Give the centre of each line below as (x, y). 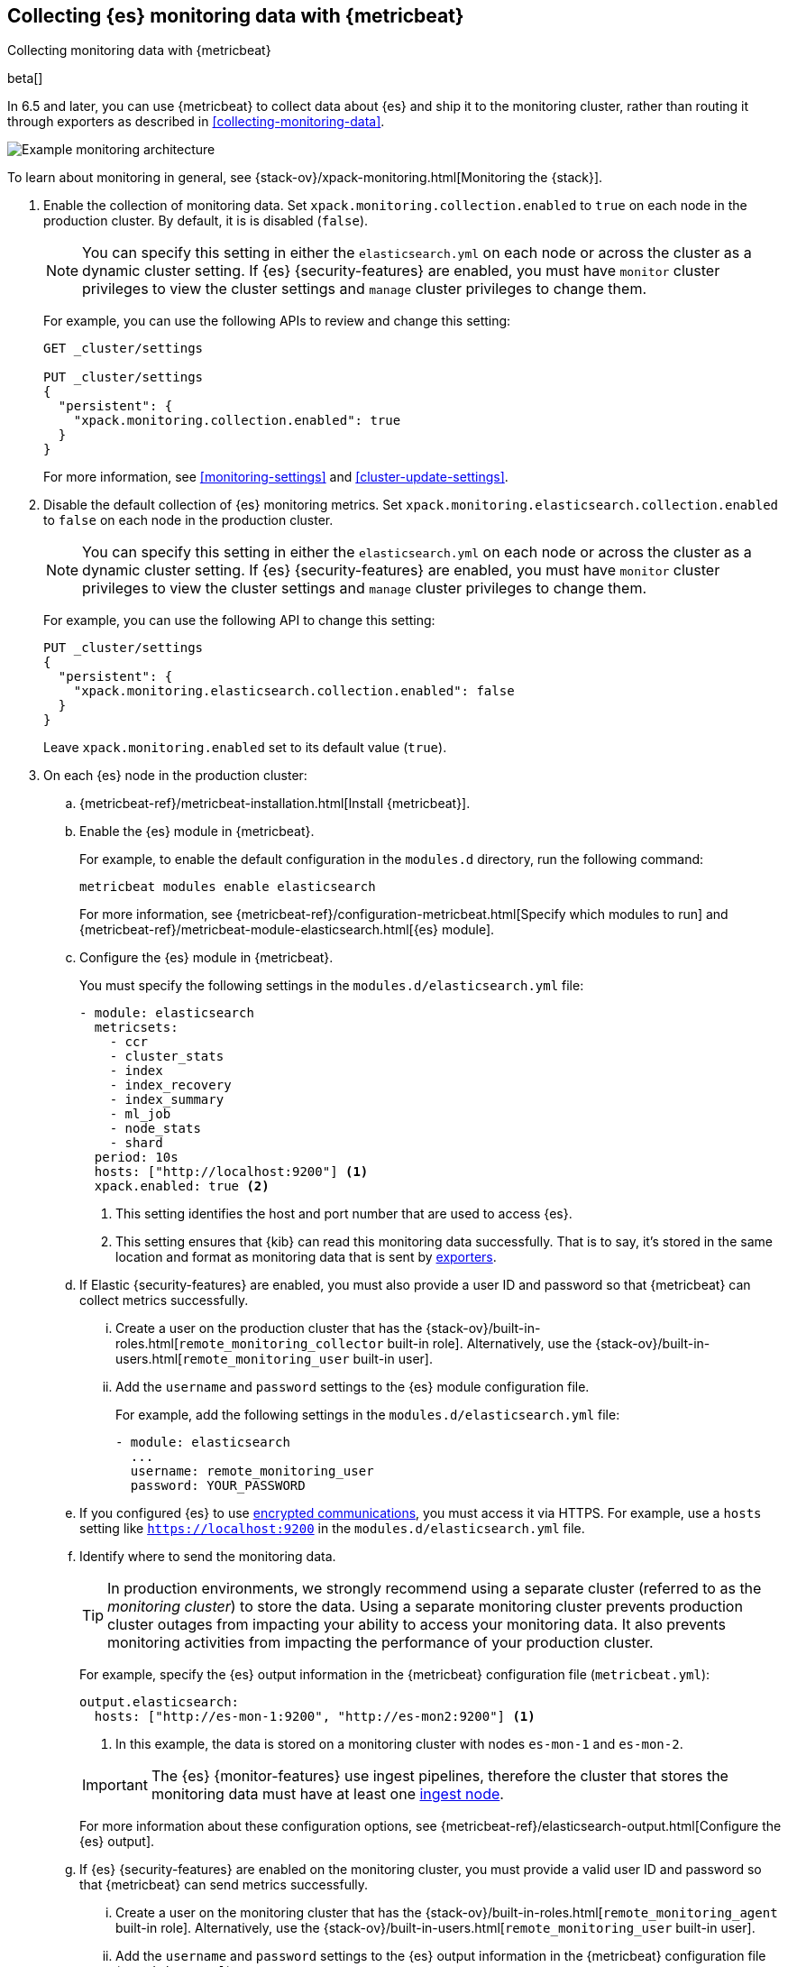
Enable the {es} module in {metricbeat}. (197, 832)
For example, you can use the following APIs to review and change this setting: (277, 321)
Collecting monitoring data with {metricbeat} (139, 51)
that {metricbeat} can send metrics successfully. (224, 1885)
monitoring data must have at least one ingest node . (327, 1794)
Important (115, 1785)
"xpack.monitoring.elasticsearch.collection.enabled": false (294, 691)
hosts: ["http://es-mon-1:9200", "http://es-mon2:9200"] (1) (315, 1717)
